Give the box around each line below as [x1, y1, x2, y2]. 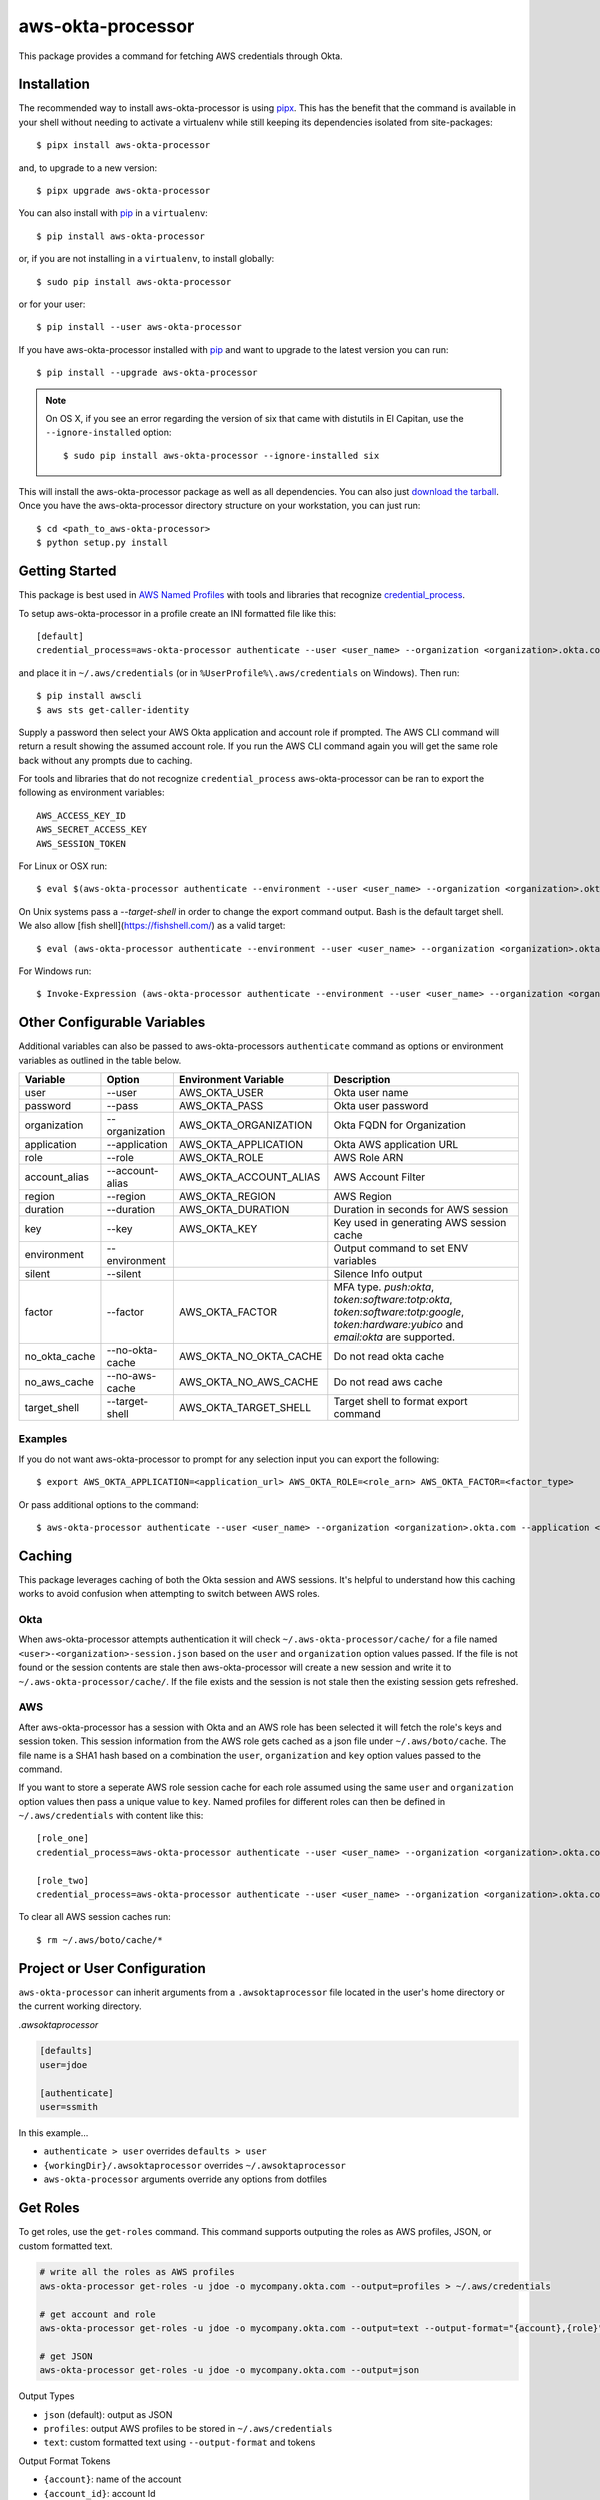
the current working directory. [18, 2000, 142, 2012]
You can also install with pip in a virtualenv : [18, 207, 209, 219]
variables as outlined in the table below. [18, 1054, 182, 1066]
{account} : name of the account [43, 2473, 182, 2485]
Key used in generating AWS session [333, 1216, 507, 1230]
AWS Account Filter [333, 1170, 426, 1184]
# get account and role [39, 2308, 157, 2320]
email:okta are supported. [333, 1330, 455, 1344]
